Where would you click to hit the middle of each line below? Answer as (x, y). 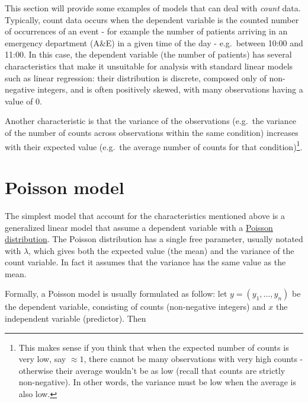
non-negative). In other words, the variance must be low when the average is (157, 382)
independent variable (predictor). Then (76, 318)
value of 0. (23, 101)
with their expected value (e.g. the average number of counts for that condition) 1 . (154, 145)
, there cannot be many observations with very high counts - (193, 359)
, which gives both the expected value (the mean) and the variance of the (161, 250)
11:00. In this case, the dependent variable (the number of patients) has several (148, 54)
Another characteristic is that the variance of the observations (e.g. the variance (151, 121)
